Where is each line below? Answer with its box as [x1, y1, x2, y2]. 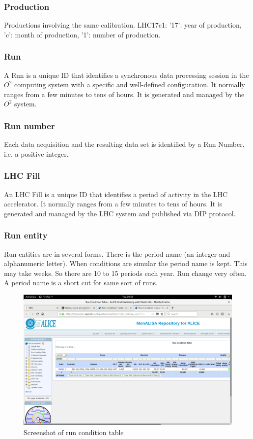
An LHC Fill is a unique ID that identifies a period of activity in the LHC [4, 189, 228, 199]
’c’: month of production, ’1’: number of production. [4, 29, 161, 39]
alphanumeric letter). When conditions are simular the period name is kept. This [4, 258, 248, 269]
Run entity [4, 229, 48, 241]
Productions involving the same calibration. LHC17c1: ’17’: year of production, [4, 20, 242, 30]
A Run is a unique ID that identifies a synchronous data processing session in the [4, 69, 249, 80]
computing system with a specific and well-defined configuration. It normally [14, 79, 245, 90]
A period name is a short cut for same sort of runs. [4, 277, 158, 288]
